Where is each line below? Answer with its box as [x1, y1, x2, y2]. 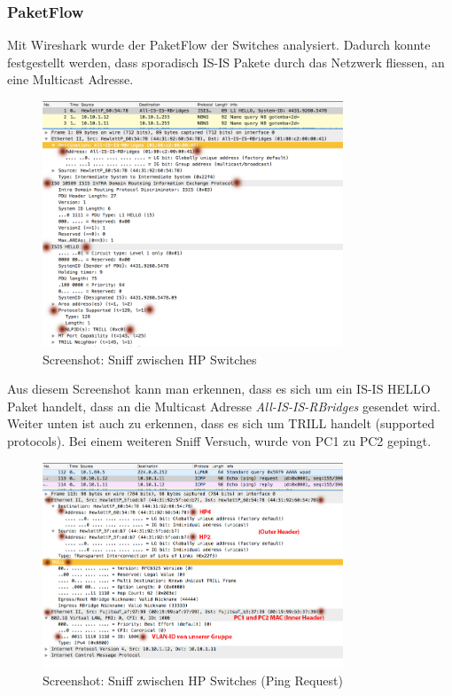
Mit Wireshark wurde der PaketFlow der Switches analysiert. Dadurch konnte [7, 35, 431, 54]
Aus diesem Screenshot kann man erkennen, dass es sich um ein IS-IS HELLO [7, 379, 431, 398]
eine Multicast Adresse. [7, 70, 134, 89]
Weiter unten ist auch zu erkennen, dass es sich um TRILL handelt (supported [7, 414, 435, 433]
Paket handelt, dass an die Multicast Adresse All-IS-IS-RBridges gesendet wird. [7, 396, 441, 415]
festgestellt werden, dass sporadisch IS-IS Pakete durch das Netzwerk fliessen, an [7, 52, 445, 71]
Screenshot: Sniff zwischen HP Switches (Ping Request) [43, 671, 343, 690]
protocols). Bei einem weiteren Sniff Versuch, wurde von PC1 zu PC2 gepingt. [7, 432, 432, 450]
